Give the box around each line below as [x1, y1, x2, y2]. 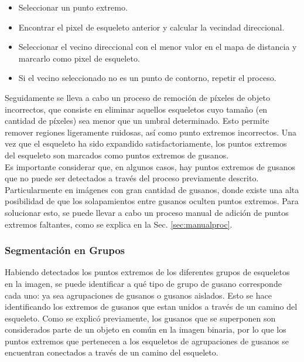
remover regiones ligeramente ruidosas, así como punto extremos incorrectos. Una [5, 126, 297, 138]
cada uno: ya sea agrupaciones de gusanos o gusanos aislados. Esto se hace [5, 289, 272, 301]
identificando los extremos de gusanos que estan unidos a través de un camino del [5, 300, 298, 313]
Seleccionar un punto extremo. [18, 1, 128, 13]
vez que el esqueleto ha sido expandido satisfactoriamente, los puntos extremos [5, 137, 287, 150]
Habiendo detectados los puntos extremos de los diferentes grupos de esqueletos [5, 266, 290, 278]
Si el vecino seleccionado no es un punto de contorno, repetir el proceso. [18, 72, 276, 84]
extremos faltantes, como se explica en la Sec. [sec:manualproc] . [5, 218, 233, 230]
